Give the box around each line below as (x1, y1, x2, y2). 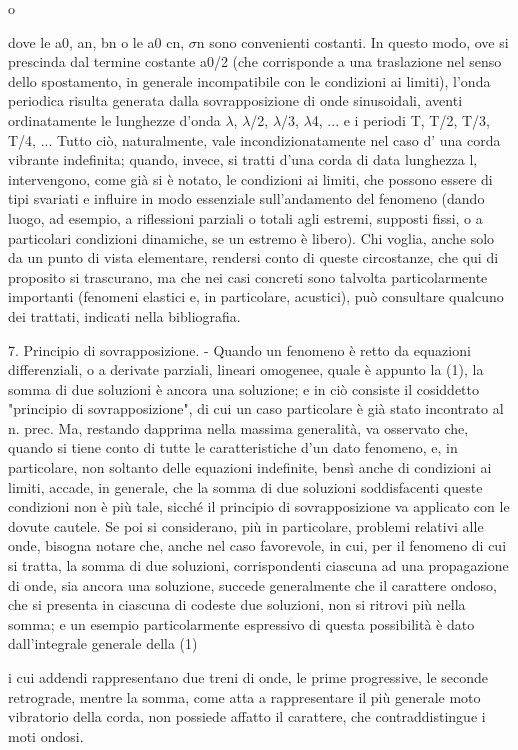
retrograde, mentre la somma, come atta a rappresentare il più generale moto (8, 686, 481, 707)
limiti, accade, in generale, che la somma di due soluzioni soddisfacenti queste (8, 476, 483, 497)
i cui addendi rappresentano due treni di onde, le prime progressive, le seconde (8, 667, 489, 687)
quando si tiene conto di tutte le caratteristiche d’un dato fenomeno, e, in (8, 437, 458, 458)
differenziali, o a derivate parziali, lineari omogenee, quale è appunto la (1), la (8, 359, 484, 380)
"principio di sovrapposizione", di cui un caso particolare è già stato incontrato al (8, 398, 504, 419)
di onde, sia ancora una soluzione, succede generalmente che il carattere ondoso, (8, 574, 497, 595)
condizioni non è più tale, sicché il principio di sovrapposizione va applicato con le (8, 496, 510, 517)
